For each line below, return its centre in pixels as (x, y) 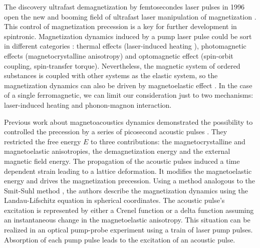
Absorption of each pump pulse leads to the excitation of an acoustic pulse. (120, 239)
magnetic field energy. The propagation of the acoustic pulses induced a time (122, 161)
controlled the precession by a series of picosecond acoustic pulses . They (116, 132)
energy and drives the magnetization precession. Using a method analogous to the (129, 181)
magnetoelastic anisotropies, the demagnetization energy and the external (117, 151)
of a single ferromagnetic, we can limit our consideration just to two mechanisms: (129, 95)
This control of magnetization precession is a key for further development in (120, 26)
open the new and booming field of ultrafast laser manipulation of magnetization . (130, 16)
